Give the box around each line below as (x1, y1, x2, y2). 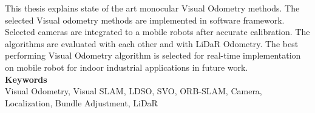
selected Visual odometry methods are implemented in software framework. (5, 13, 285, 26)
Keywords (5, 73, 47, 85)
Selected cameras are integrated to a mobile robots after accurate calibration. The (5, 25, 310, 38)
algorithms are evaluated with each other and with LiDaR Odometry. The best (5, 37, 299, 50)
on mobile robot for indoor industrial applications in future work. (5, 60, 248, 73)
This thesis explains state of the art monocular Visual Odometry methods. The (5, 2, 300, 14)
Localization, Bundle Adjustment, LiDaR (5, 96, 158, 109)
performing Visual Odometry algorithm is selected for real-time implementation (5, 49, 301, 62)
